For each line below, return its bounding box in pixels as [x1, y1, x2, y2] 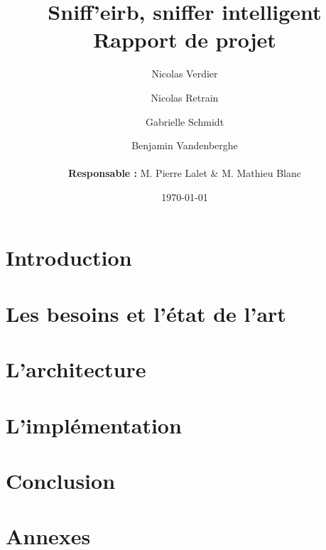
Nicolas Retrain [151, 90, 219, 104]
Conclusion [6, 465, 116, 495]
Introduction [6, 243, 132, 272]
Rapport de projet [93, 25, 276, 54]
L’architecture [6, 355, 146, 384]
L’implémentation [6, 410, 182, 439]
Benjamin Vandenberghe [131, 138, 238, 153]
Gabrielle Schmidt [145, 114, 224, 129]
